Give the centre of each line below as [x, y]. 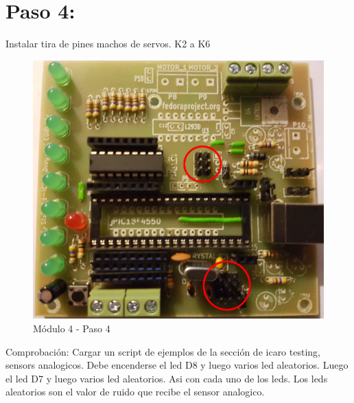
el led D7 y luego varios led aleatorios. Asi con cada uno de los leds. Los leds [167, 378]
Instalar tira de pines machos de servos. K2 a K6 [108, 44]
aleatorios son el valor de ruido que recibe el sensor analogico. [135, 392]
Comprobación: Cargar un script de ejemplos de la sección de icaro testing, [163, 351]
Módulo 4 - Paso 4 [72, 329]
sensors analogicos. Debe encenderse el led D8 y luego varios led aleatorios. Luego [177, 365]
